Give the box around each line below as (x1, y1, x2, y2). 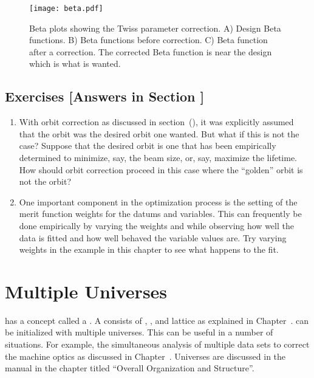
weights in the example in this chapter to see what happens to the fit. (19, 243, 279, 256)
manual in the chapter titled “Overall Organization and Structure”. (5, 362, 254, 374)
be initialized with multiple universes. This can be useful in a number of (5, 326, 273, 338)
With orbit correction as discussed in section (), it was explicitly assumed (19, 115, 294, 128)
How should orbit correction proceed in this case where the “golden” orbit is (19, 163, 303, 176)
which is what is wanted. (29, 57, 121, 70)
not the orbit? (19, 175, 72, 188)
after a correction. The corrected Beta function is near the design (29, 45, 272, 58)
